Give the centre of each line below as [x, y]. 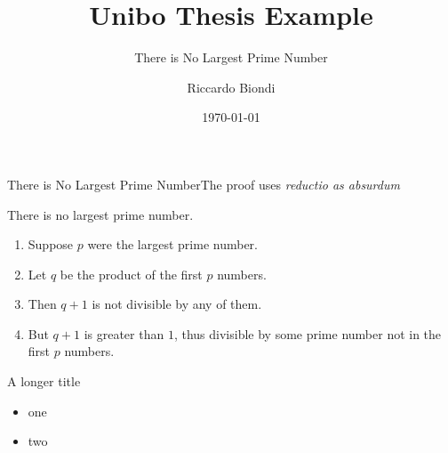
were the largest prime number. [172, 244]
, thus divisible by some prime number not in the [308, 333]
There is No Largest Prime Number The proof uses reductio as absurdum [204, 184]
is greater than [124, 333]
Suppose [51, 244]
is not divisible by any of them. [177, 304]
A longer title [44, 381]
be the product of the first [131, 274]
